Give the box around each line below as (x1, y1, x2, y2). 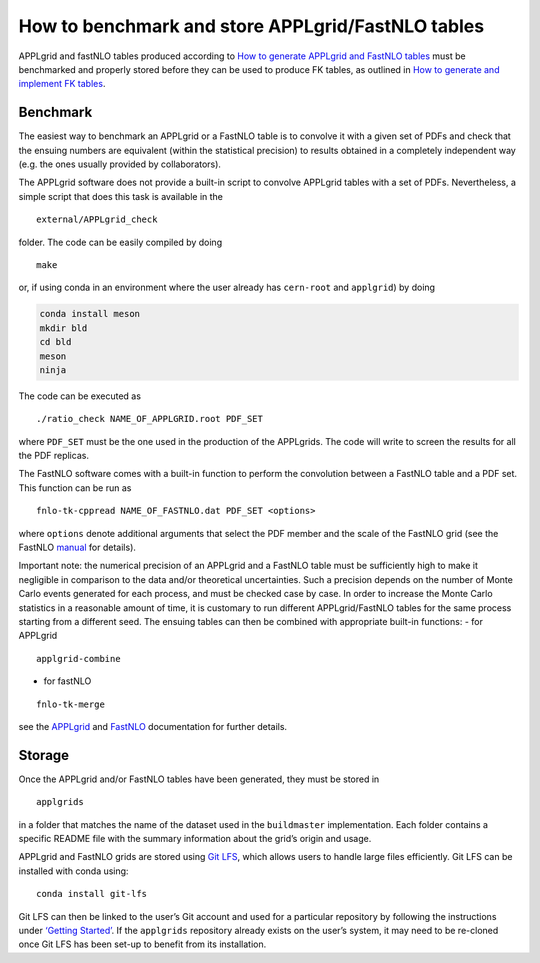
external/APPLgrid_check (36, 214, 158, 225)
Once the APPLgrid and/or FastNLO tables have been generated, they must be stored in (18, 773, 380, 785)
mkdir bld (39, 322, 88, 334)
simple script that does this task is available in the (18, 190, 224, 202)
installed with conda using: (18, 865, 129, 877)
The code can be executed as (18, 390, 142, 402)
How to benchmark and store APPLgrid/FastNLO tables (18, 15, 485, 37)
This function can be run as (18, 481, 132, 494)
